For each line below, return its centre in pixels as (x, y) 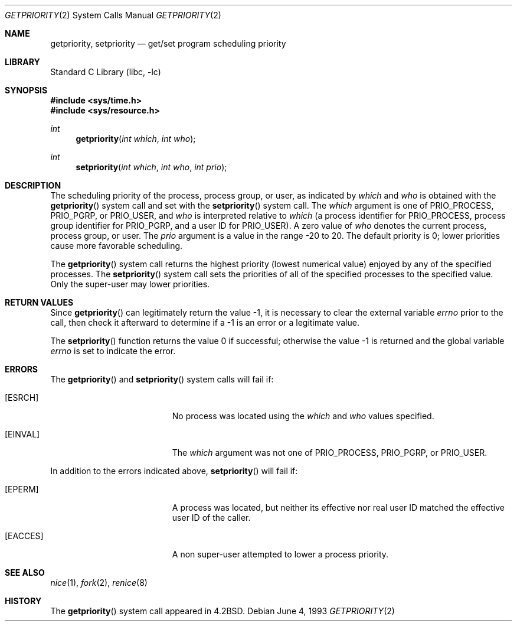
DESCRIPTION (33, 185)
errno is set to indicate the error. (113, 351)
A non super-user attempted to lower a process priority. (280, 554)
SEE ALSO (25, 573)
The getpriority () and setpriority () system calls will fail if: (162, 379)
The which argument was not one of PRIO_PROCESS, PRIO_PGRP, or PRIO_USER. (330, 453)
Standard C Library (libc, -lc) (106, 72)
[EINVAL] (22, 434)
